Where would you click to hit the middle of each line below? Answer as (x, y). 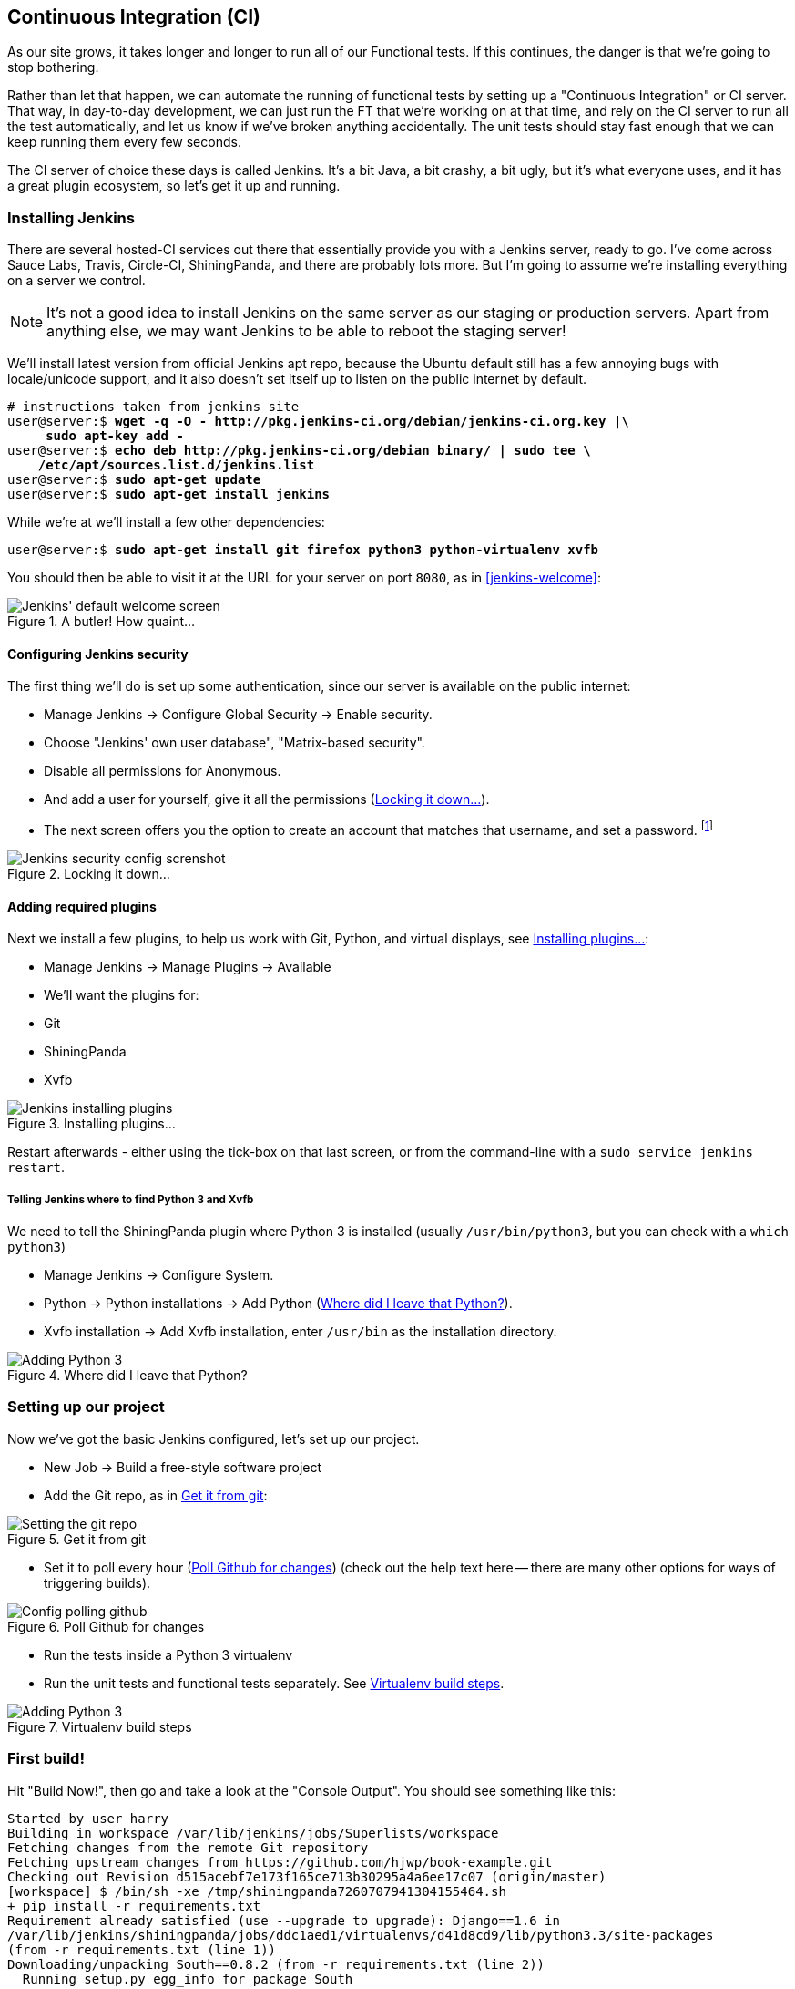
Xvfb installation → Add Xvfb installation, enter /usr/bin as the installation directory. (301, 1332)
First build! (46, 1759)
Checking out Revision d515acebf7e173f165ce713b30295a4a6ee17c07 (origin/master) (307, 1876)
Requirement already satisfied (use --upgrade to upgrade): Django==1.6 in (284, 1920)
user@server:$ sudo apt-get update (134, 480)
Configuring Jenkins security (98, 654)
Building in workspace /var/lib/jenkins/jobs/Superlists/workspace (253, 1833)
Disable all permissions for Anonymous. (163, 771)
